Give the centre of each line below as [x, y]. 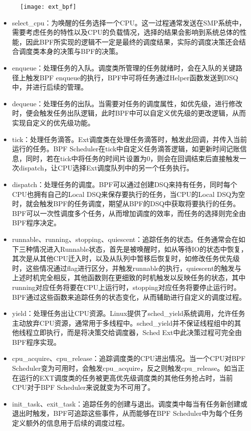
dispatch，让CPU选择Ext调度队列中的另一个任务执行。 [106, 168]
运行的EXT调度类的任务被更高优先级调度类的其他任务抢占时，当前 [126, 377]
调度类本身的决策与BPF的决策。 [71, 51]
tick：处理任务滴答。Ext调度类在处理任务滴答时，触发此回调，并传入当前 [129, 139]
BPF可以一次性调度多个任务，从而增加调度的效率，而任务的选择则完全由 [129, 213]
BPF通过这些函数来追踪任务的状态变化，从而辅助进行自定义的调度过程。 [129, 297]
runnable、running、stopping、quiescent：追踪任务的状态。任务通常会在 [125, 239]
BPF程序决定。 [36, 223]
